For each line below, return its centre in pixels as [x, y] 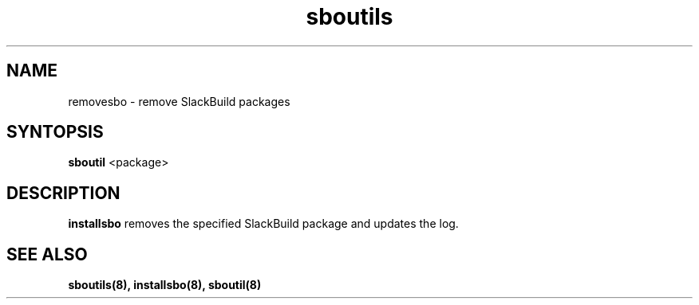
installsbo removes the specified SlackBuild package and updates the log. [263, 224]
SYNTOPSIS [55, 132]
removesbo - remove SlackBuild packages [179, 101]
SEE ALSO [47, 254]
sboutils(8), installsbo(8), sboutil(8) [165, 285]
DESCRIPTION [63, 193]
